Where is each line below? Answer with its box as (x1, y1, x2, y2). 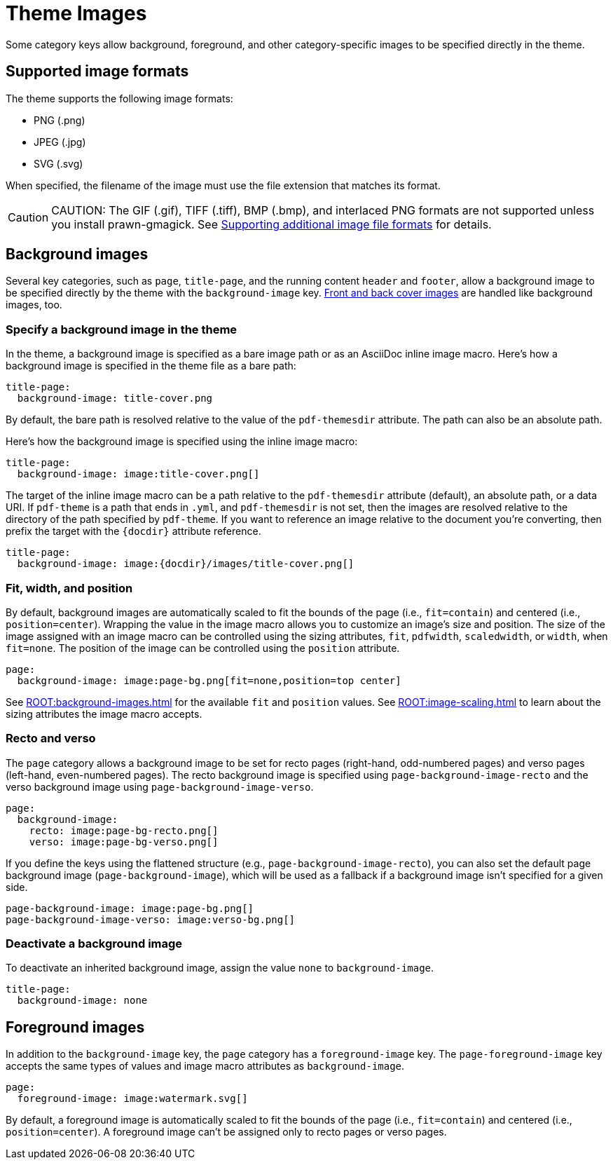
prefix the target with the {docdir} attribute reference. (6, 525, 261, 538)
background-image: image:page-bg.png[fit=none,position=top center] (17, 674, 401, 686)
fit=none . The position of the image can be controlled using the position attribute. (6, 641, 400, 654)
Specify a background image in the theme (6, 322, 237, 336)
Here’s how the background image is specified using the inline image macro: (6, 435, 358, 448)
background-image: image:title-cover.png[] (17, 468, 260, 480)
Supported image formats (6, 62, 189, 81)
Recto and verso (6, 731, 96, 746)
